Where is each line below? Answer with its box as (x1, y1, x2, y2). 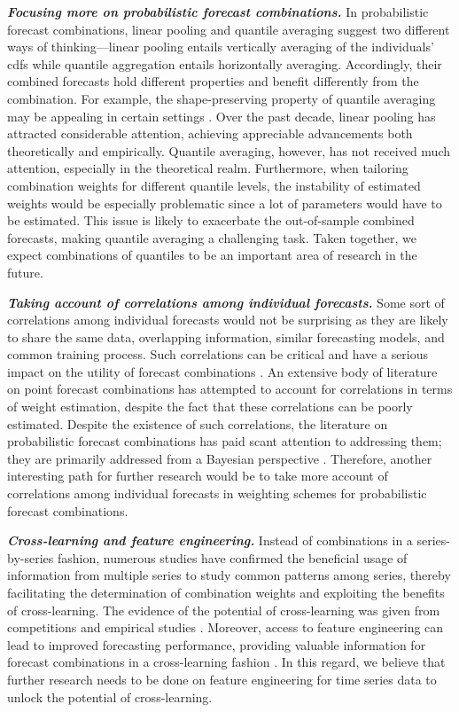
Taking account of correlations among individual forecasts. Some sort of (7, 293, 445, 311)
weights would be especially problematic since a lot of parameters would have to (7, 193, 442, 212)
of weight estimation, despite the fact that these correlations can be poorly (7, 397, 413, 416)
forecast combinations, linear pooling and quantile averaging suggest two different (7, 20, 450, 38)
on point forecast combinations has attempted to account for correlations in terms (7, 379, 453, 398)
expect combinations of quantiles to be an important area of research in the (7, 246, 417, 264)
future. (7, 262, 43, 281)
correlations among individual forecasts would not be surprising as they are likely (7, 310, 448, 329)
